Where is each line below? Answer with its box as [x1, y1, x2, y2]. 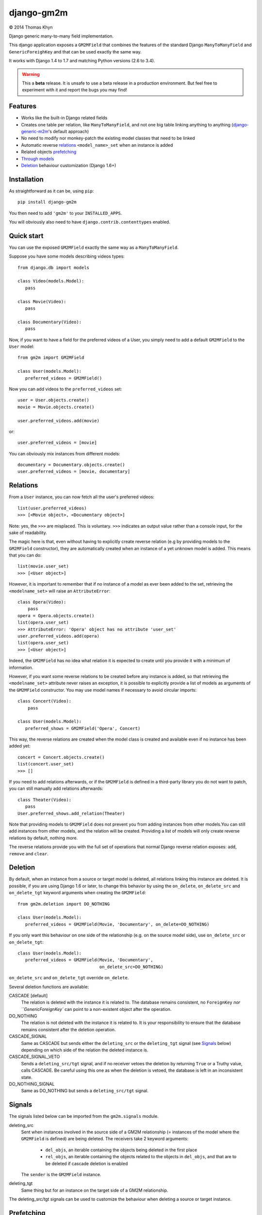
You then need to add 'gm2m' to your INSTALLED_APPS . [9, 210, 122, 216]
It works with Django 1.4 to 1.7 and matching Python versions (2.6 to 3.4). [9, 58, 155, 64]
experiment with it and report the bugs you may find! [22, 87, 127, 93]
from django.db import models [17, 265, 90, 270]
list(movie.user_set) [17, 564, 69, 569]
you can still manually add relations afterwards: [9, 785, 103, 792]
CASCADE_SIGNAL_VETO [9, 1054, 60, 1059]
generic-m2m [21, 128, 49, 134]
